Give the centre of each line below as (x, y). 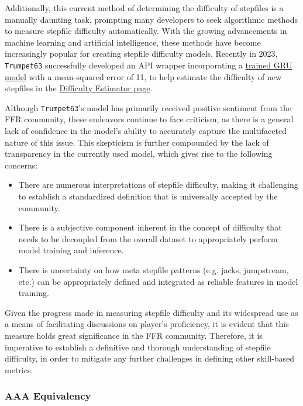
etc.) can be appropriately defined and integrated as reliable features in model (158, 281)
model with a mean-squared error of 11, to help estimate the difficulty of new (143, 76)
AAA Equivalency (48, 396)
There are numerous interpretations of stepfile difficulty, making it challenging (158, 185)
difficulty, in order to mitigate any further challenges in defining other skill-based (150, 358)
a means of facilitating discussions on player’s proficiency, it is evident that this (147, 324)
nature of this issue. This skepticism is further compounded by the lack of (137, 142)
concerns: (21, 165)
